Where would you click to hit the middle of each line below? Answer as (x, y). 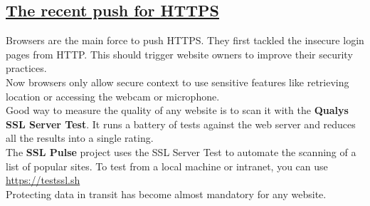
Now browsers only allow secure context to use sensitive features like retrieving (178, 82)
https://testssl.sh (43, 180)
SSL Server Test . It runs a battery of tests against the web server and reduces (181, 124)
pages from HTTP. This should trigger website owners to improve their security (179, 54)
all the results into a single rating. (80, 138)
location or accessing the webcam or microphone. (113, 96)
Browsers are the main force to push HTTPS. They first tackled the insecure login (185, 40)
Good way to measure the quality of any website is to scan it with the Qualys (177, 110)
